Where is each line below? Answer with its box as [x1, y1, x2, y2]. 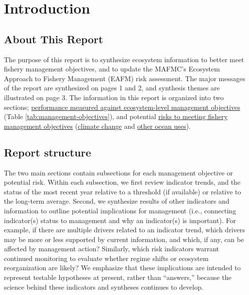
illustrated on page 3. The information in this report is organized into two [4, 92, 224, 102]
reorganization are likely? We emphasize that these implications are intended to [4, 262, 241, 273]
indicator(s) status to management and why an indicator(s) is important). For [4, 215, 236, 225]
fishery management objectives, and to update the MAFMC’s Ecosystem [4, 64, 220, 74]
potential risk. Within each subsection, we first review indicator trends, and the [4, 177, 241, 187]
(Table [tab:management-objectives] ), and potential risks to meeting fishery [4, 111, 228, 121]
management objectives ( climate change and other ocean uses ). [4, 121, 191, 131]
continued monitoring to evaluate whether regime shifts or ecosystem [4, 253, 209, 263]
